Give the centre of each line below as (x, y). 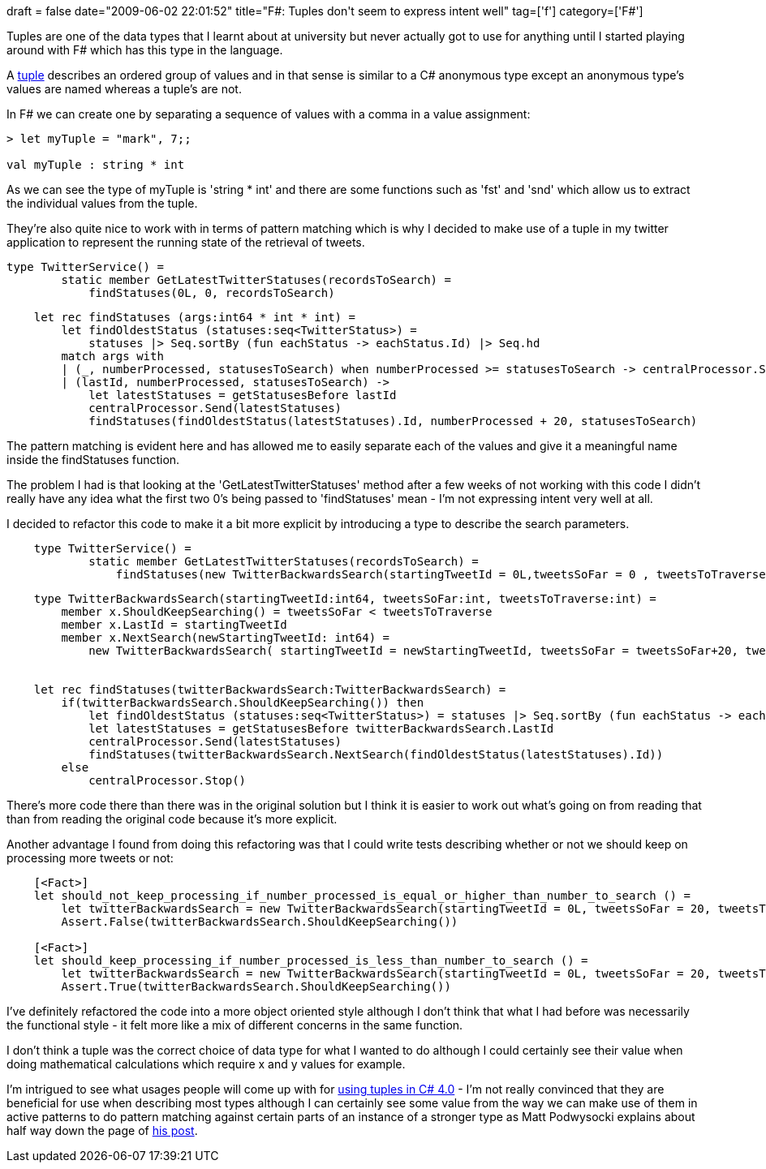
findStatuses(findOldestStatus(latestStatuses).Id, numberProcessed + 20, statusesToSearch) (393, 421)
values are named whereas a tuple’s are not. (124, 89)
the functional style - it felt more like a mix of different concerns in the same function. (235, 1025)
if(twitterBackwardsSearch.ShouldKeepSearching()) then (243, 703)
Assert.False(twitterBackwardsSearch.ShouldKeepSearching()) (260, 922)
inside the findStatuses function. (93, 460)
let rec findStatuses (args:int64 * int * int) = (194, 317)
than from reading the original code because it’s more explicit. (172, 819)
